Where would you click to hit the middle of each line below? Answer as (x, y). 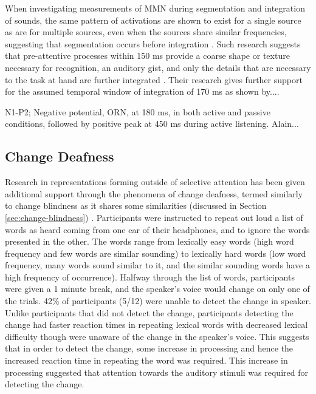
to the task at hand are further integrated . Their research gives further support (154, 79)
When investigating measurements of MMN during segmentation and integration (155, 8)
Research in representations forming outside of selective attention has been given (155, 182)
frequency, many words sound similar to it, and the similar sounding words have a (157, 265)
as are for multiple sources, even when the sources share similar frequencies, (146, 32)
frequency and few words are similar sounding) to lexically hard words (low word (156, 253)
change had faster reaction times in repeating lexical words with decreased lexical (156, 324)
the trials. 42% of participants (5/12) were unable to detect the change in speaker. (158, 301)
